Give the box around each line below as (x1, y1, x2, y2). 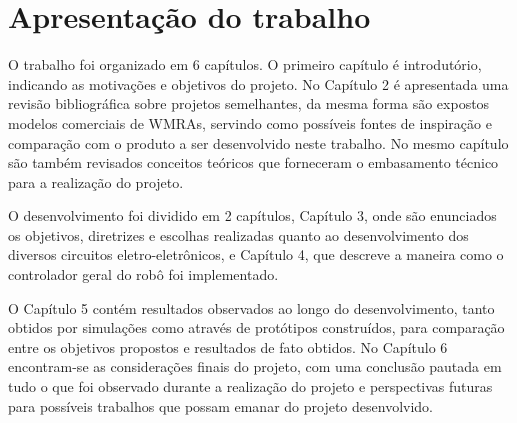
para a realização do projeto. (8, 171, 184, 192)
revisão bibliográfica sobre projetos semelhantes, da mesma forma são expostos (8, 93, 490, 114)
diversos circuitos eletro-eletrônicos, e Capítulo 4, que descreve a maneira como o (8, 244, 504, 265)
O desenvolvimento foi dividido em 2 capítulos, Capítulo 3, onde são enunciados (8, 205, 497, 226)
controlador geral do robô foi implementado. (8, 264, 279, 285)
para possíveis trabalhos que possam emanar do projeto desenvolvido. (8, 395, 433, 416)
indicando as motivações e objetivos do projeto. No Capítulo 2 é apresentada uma (8, 73, 509, 94)
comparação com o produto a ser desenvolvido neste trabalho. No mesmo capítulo (8, 132, 509, 153)
